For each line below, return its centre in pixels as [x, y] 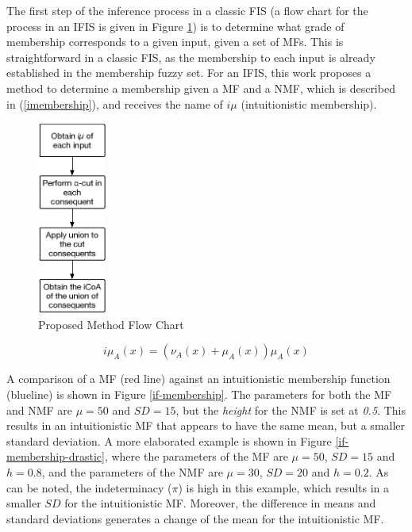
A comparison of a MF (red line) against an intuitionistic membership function [198, 379]
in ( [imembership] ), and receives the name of [115, 103]
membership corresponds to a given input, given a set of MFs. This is [175, 42]
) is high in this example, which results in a [284, 487]
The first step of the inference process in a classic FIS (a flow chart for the [187, 10]
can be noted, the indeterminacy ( [89, 487]
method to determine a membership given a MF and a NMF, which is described [201, 88]
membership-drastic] [56, 456]
